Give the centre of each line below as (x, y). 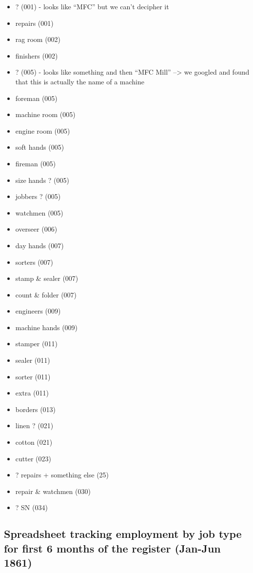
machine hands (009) (47, 327)
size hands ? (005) (42, 180)
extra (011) (32, 393)
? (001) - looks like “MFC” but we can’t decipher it (92, 6)
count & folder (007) (46, 294)
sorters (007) (34, 262)
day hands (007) (39, 245)
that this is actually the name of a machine (80, 81)
